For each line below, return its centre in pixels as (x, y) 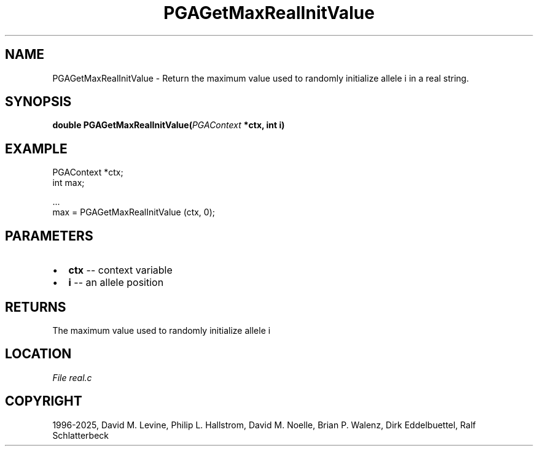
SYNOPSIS (38, 102)
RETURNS (36, 307)
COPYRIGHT (44, 401)
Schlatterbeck (80, 435)
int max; (68, 183)
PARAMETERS (49, 236)
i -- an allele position (116, 283)
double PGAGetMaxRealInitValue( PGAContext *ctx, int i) (169, 125)
